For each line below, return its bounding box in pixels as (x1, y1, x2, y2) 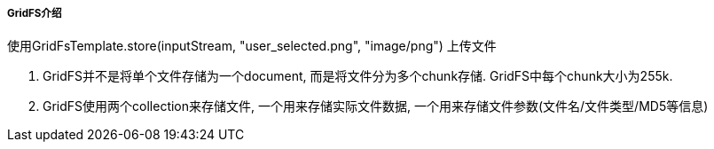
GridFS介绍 (7, 7, 62, 20)
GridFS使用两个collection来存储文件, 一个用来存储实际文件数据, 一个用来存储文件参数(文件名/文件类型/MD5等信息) (43, 98, 709, 114)
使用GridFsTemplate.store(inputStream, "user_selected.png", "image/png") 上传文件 (7, 38, 497, 54)
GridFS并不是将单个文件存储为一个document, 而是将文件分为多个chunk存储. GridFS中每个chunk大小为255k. (43, 68, 673, 84)
